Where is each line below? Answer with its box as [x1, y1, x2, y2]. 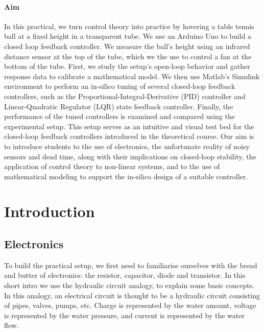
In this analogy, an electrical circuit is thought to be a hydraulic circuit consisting [4, 290, 260, 300]
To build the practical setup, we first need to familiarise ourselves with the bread [4, 259, 257, 270]
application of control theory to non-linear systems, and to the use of [4, 161, 220, 172]
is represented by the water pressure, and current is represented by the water [4, 310, 245, 320]
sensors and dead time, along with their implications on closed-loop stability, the [4, 151, 256, 161]
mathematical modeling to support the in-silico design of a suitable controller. [4, 171, 248, 181]
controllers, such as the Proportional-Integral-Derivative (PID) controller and [4, 90, 246, 101]
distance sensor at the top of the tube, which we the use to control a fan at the [4, 51, 252, 61]
